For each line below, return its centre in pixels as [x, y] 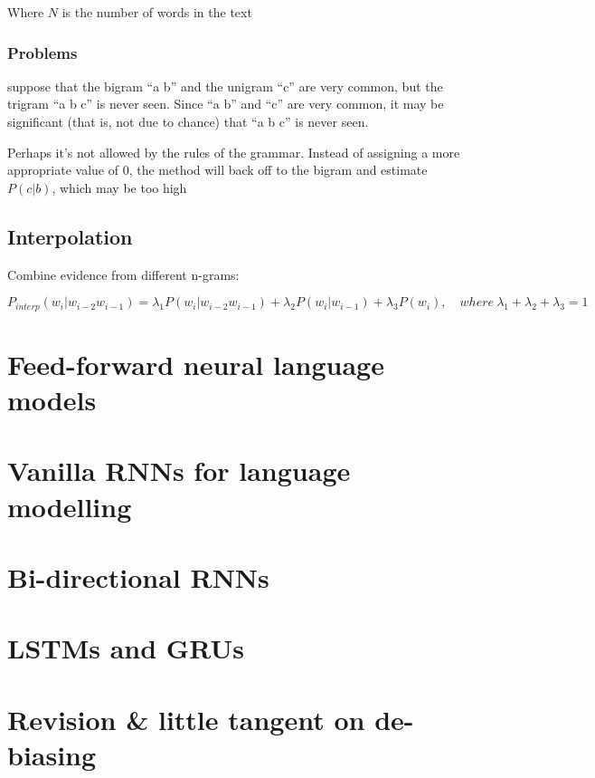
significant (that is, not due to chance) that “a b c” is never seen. [188, 121]
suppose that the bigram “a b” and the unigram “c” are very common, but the [225, 86]
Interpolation [70, 236]
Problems [42, 52]
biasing [52, 754]
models [52, 399]
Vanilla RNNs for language [179, 471]
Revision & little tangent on [186, 719]
